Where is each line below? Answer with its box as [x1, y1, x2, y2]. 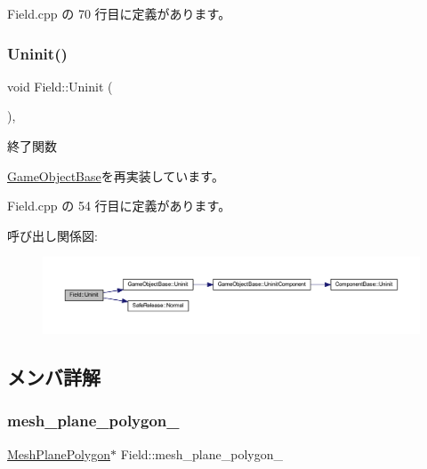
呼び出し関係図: [7, 226, 98, 244]
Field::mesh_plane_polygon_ [120, 444, 283, 463]
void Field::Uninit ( [7, 76, 113, 95]
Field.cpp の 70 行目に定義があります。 [7, 4, 231, 22]
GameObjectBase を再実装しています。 [7, 166, 224, 185]
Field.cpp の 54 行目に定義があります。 [7, 196, 231, 215]
